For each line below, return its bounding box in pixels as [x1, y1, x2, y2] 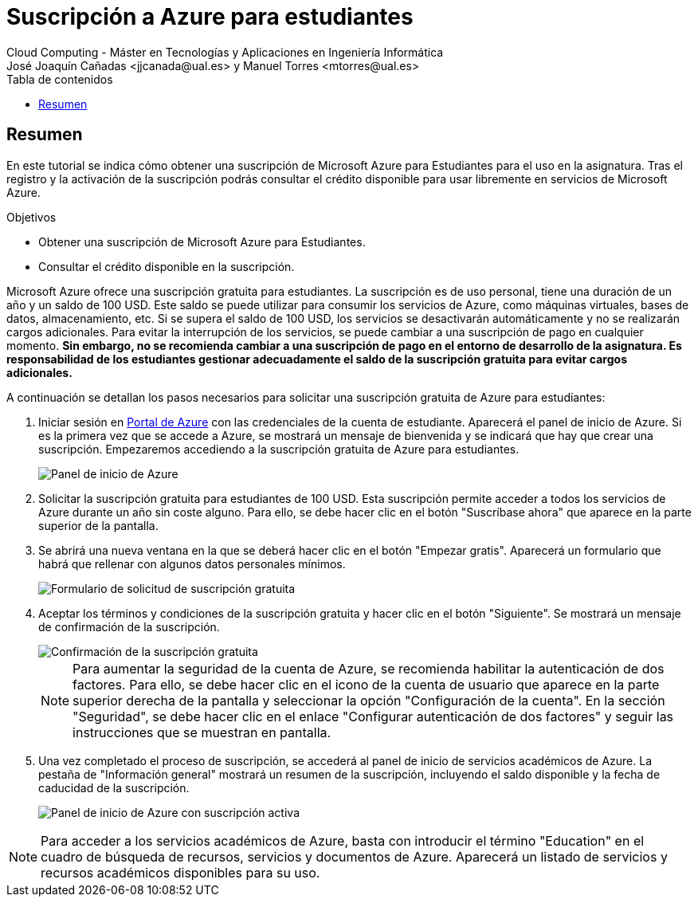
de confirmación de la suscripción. [38, 619, 220, 634]
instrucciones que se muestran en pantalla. [73, 724, 331, 740]
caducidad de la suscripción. [38, 780, 190, 795]
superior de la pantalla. [38, 518, 159, 532]
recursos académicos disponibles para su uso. [41, 864, 320, 881]
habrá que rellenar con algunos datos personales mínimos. [38, 556, 346, 571]
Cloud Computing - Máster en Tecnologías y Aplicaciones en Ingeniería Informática [6, 45, 444, 59]
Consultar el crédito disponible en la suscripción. [38, 259, 295, 273]
